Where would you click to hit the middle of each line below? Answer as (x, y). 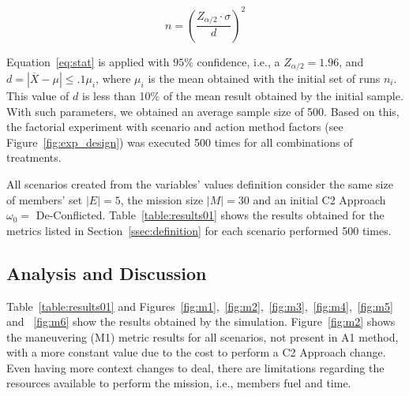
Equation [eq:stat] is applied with (88, 61)
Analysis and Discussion (107, 273)
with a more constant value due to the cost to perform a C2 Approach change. (196, 352)
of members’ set (45, 199)
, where (113, 78)
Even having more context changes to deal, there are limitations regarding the (195, 367)
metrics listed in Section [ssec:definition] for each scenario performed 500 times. (199, 230)
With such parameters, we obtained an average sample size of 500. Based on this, (203, 111)
